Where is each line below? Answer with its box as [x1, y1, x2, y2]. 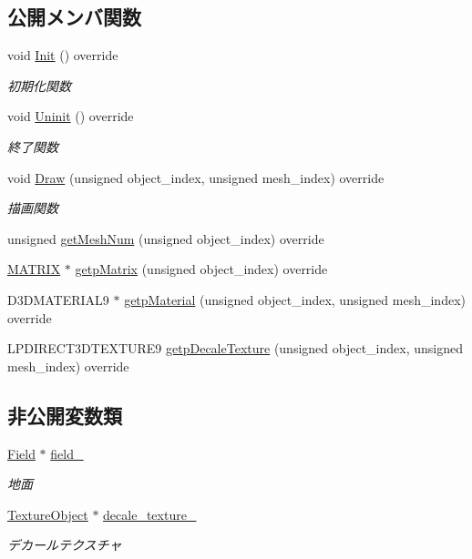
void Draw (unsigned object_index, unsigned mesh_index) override [7, 168, 385, 187]
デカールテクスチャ [7, 535, 122, 554]
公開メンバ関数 [7, 3, 141, 31]
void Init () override [7, 46, 118, 65]
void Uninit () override [7, 107, 134, 126]
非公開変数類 [7, 401, 122, 429]
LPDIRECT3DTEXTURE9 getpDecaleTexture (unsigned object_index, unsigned [7, 339, 463, 358]
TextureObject [7, 504, 88, 523]
